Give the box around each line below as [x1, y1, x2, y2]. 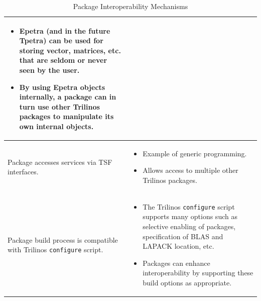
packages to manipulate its [19, 111, 114, 122]
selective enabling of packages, [143, 221, 236, 232]
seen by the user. [19, 64, 80, 75]
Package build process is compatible [8, 234, 118, 245]
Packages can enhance [143, 257, 210, 268]
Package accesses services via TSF [8, 156, 112, 167]
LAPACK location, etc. [143, 241, 214, 251]
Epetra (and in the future [19, 25, 110, 36]
